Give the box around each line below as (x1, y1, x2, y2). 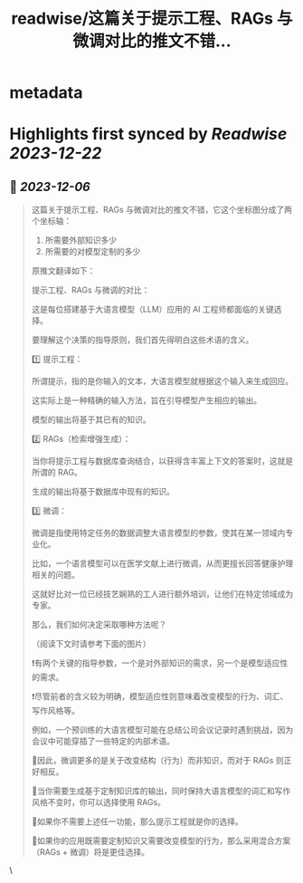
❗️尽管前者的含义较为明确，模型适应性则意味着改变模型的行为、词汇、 (31, 691, 289, 702)
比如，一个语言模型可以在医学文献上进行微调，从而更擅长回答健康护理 (31, 558, 294, 569)
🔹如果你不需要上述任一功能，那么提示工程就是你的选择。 (31, 816, 243, 827)
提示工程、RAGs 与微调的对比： (31, 284, 150, 295)
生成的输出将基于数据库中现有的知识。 (31, 486, 175, 497)
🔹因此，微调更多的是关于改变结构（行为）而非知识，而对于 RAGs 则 (31, 755, 284, 766)
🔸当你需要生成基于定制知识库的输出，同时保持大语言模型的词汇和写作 (31, 785, 291, 797)
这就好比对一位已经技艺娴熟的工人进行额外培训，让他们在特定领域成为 (31, 589, 294, 600)
